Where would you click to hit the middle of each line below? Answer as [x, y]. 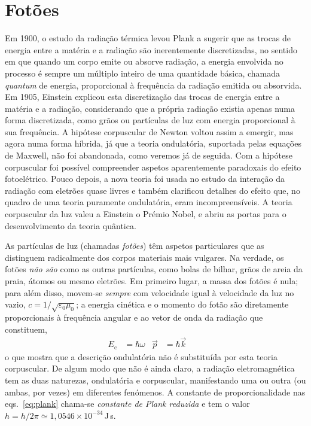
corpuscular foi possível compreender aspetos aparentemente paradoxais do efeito [153, 167]
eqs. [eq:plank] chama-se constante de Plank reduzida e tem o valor [127, 404]
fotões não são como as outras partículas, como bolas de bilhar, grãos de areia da [154, 269]
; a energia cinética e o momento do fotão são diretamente [182, 304]
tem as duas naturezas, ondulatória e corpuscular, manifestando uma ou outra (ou [155, 380]
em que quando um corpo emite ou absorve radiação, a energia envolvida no [144, 61]
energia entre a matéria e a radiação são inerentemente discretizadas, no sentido [151, 49]
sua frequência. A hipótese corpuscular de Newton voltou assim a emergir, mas [149, 131]
